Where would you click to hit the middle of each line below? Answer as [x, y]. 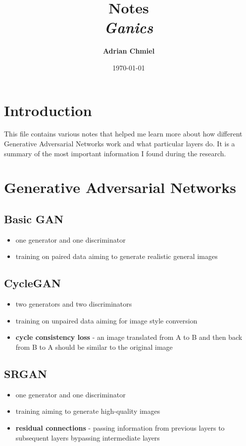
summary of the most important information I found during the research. [115, 153]
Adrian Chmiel [129, 51]
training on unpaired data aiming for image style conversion [106, 320]
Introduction [48, 110]
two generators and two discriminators [74, 304]
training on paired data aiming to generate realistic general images [117, 256]
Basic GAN [34, 219]
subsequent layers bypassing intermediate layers [88, 437]
